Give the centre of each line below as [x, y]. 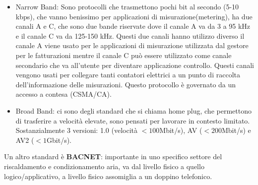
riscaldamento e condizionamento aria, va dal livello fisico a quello [104, 166]
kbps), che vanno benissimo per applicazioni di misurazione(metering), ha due [134, 16]
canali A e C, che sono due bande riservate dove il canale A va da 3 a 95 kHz [133, 26]
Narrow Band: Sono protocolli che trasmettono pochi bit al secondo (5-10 [127, 6]
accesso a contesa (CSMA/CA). [64, 94]
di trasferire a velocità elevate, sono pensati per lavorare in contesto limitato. [133, 120]
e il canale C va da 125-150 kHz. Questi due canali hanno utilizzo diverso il [130, 35]
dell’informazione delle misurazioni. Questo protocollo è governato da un [126, 84]
